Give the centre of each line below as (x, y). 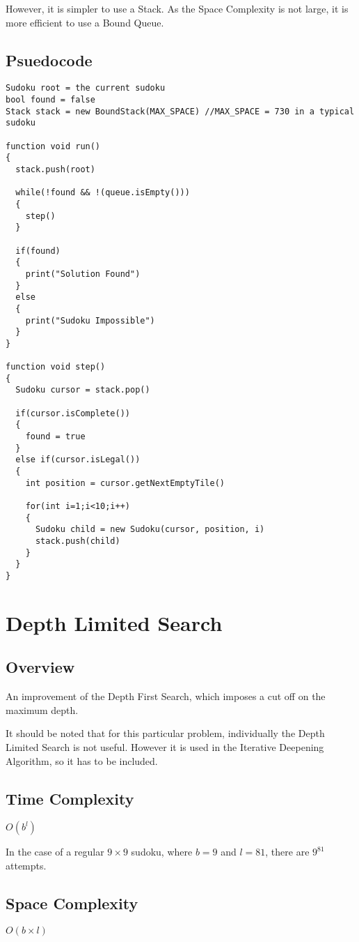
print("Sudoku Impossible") (90, 320)
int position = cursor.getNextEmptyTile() (125, 483)
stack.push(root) (55, 169)
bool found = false (50, 100)
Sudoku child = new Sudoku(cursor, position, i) (150, 530)
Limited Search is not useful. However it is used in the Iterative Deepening (165, 746)
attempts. (26, 865)
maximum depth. (42, 709)
